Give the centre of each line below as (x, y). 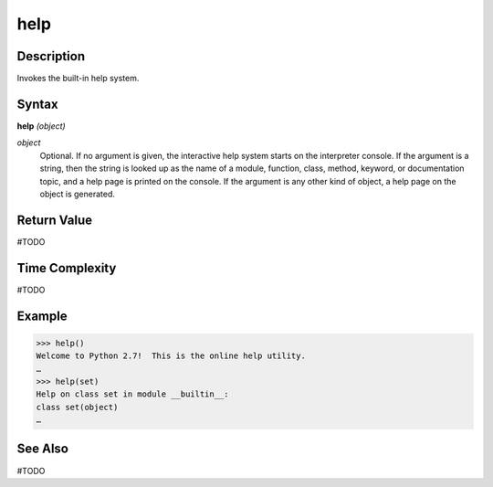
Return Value (55, 220)
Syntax (37, 104)
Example (42, 316)
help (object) (41, 126)
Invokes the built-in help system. (78, 79)
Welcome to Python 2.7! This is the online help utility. (171, 356)
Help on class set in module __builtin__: (132, 394)
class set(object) (77, 407)
